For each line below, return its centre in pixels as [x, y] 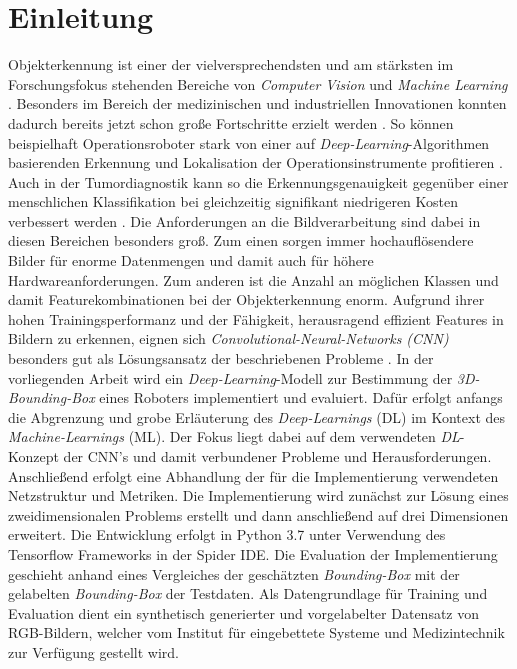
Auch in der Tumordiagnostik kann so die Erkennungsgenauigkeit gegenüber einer [258, 181]
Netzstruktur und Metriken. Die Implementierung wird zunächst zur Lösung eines [258, 495]
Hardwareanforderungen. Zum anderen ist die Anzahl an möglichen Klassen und [253, 279]
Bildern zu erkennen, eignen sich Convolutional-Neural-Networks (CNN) [228, 338]
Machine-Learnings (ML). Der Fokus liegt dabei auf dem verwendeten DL [234, 436]
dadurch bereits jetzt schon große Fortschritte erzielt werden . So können [231, 122]
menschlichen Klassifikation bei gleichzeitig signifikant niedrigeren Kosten [233, 201]
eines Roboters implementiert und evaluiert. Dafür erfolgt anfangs [301, 397]
